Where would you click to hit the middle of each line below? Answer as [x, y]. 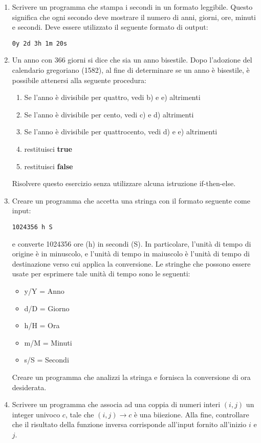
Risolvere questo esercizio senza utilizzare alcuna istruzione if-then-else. [124, 183]
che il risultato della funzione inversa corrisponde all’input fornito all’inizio [129, 424]
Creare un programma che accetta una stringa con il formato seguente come [131, 200]
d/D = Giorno [47, 308]
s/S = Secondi [47, 360]
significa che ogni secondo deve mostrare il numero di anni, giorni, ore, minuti [134, 17]
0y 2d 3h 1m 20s [40, 43]
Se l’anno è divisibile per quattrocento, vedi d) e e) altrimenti [121, 132]
